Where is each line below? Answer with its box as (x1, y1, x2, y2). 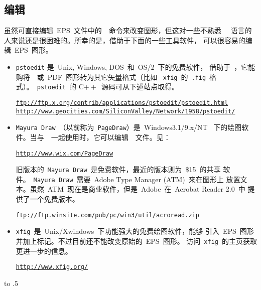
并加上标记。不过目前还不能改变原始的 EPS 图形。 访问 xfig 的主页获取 (16, 235, 257, 246)
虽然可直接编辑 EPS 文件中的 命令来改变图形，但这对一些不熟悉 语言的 (4, 25, 252, 36)
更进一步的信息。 (16, 245, 72, 256)
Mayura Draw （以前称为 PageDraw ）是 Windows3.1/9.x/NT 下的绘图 (16, 122, 242, 132)
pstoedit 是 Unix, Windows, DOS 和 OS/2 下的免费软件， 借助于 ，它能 (16, 61, 255, 72)
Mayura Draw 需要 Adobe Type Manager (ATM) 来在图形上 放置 (33, 174, 240, 184)
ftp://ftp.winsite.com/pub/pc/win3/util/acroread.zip (16, 211, 199, 219)
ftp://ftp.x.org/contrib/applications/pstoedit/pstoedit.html (16, 99, 228, 106)
